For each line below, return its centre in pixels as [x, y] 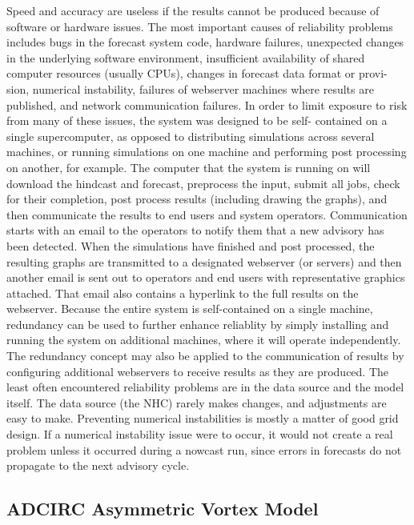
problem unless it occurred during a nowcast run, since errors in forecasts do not [204, 449]
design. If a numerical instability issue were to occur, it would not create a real [200, 434]
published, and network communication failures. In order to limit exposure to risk [207, 104]
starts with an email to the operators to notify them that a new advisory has [195, 230]
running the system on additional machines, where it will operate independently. [204, 340]
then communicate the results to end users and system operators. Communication [207, 214]
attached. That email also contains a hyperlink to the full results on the [183, 293]
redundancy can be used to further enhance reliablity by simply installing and [198, 324]
